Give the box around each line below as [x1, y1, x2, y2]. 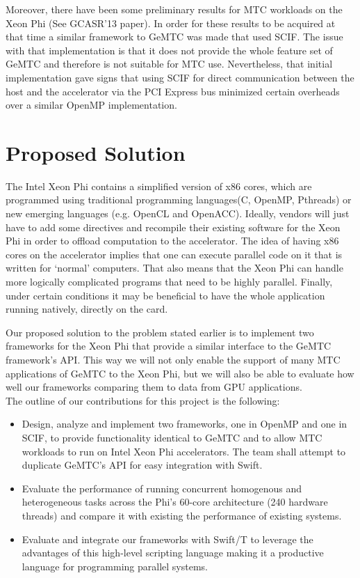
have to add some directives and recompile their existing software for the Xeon [6, 219, 341, 234]
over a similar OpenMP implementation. [6, 97, 177, 112]
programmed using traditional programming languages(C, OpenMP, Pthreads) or [6, 192, 352, 207]
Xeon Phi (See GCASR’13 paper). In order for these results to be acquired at [6, 15, 336, 30]
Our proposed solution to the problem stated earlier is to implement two [6, 325, 314, 339]
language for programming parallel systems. [22, 559, 208, 573]
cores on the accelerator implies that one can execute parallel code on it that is [6, 247, 343, 261]
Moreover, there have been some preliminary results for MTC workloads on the [6, 2, 343, 16]
